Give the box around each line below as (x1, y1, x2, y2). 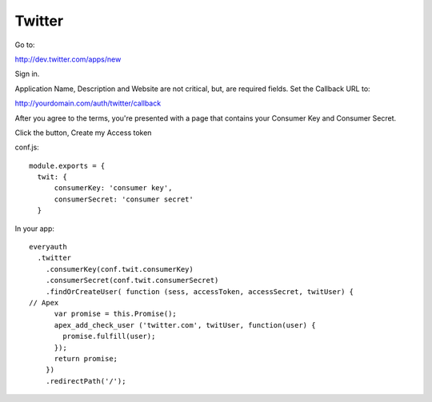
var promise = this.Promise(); (54, 309, 178, 319)
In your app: (14, 224, 55, 233)
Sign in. (14, 69, 40, 79)
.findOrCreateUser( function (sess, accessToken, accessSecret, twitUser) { (45, 287, 354, 296)
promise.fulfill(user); (62, 332, 156, 341)
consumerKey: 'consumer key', (54, 184, 173, 193)
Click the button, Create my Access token (14, 128, 152, 137)
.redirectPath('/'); (45, 376, 126, 385)
